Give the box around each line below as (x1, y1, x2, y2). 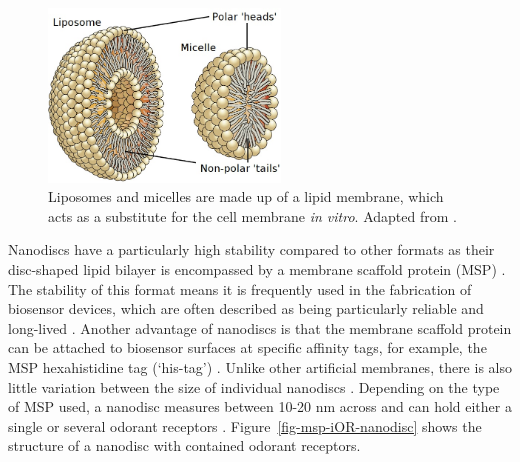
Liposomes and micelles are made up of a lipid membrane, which (48, 186, 444, 207)
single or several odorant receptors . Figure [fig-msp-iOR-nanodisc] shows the (8, 415, 482, 436)
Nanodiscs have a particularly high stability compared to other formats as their (8, 239, 495, 260)
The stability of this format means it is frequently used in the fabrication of (8, 278, 472, 299)
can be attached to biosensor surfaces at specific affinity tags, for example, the (8, 337, 487, 358)
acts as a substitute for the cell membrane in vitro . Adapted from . (48, 205, 457, 226)
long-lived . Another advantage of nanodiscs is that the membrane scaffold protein (8, 317, 512, 338)
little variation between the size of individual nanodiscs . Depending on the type (8, 376, 500, 397)
